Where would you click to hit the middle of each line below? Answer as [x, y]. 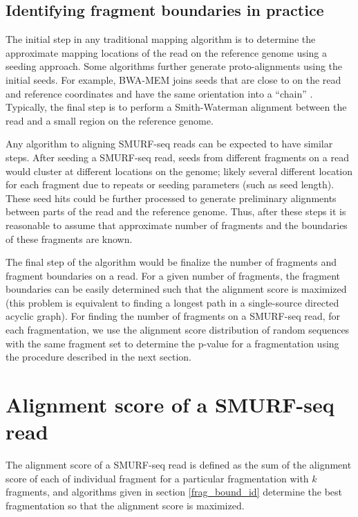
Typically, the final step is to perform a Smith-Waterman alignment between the [176, 107]
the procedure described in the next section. [98, 357]
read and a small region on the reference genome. [110, 120]
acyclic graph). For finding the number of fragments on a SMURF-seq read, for [173, 316]
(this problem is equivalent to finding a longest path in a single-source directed [172, 302]
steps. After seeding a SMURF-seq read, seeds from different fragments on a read [177, 157]
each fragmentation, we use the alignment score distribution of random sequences [178, 330]
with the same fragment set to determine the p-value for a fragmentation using [172, 343]
